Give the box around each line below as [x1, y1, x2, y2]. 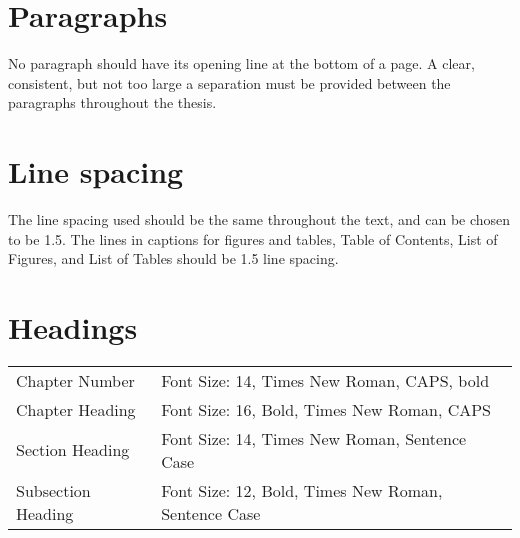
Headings [8, 307, 138, 347]
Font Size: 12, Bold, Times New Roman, [161, 478, 443, 502]
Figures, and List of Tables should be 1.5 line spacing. [8, 248, 339, 269]
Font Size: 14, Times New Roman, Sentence [161, 426, 467, 450]
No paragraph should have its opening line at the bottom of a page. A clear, [8, 53, 475, 74]
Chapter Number [16, 368, 135, 392]
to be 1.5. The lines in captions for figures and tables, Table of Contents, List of [8, 228, 498, 249]
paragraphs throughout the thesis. [8, 92, 217, 113]
